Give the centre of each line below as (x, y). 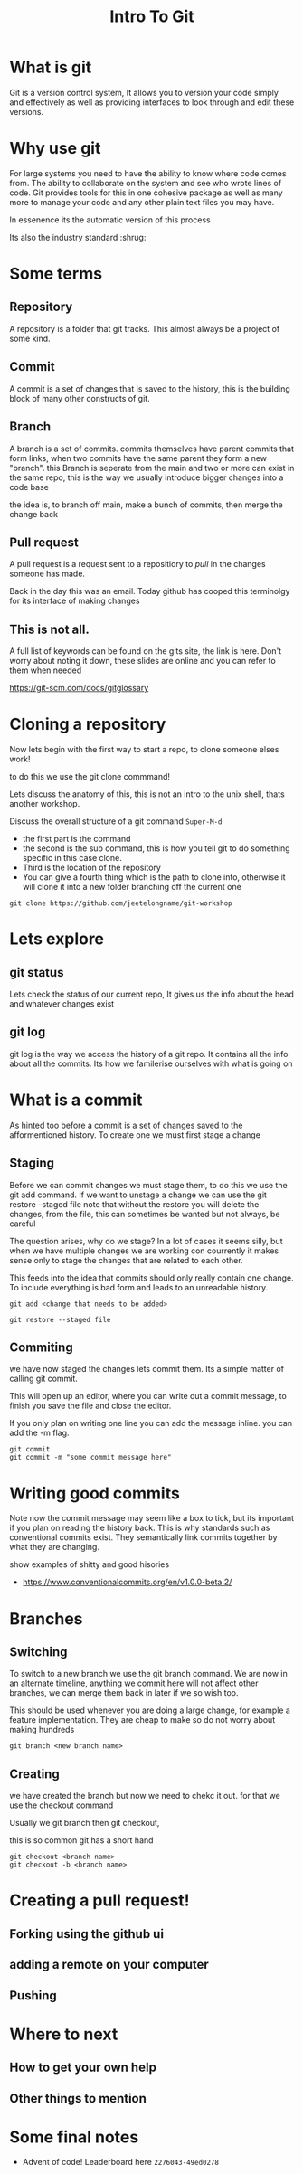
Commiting (42, 1348)
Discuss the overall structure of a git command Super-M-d (116, 821)
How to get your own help (83, 2068)
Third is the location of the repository (91, 868)
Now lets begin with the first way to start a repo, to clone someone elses (144, 750)
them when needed (46, 670)
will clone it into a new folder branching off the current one (132, 887)
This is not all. (50, 629)
